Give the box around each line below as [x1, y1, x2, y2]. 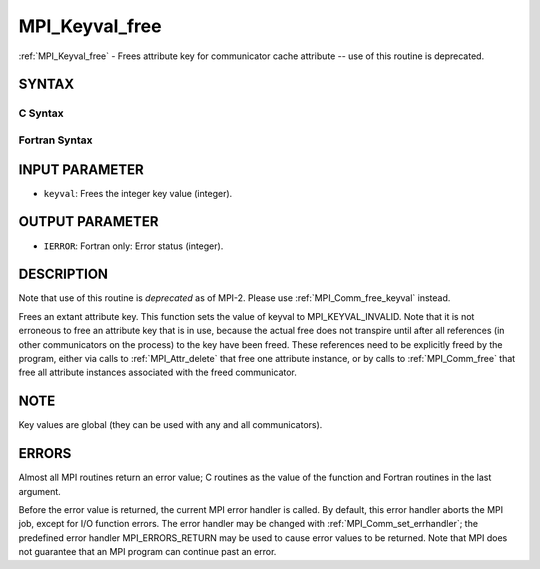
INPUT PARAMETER [18, 161, 144, 178]
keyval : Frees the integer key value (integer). [43, 187, 233, 199]
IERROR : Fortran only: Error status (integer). [43, 240, 224, 252]
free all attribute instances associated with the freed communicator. [18, 366, 297, 379]
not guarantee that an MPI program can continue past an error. [18, 546, 277, 558]
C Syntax [18, 106, 64, 120]
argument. [18, 485, 62, 497]
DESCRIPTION [18, 266, 109, 283]
